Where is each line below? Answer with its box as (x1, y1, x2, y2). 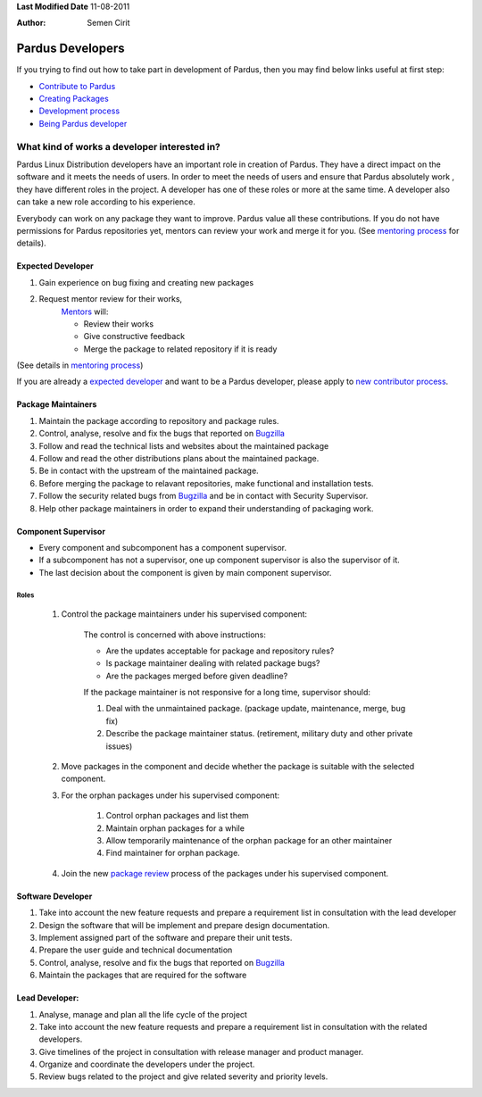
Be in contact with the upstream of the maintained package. (38, 465, 259, 477)
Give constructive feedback (83, 331, 186, 342)
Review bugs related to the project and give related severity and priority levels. (38, 1071, 328, 1082)
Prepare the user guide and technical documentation (38, 944, 233, 955)
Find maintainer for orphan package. (105, 848, 240, 859)
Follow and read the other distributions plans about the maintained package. (38, 453, 320, 464)
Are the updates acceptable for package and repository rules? (105, 645, 335, 656)
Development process (38, 105, 120, 116)
